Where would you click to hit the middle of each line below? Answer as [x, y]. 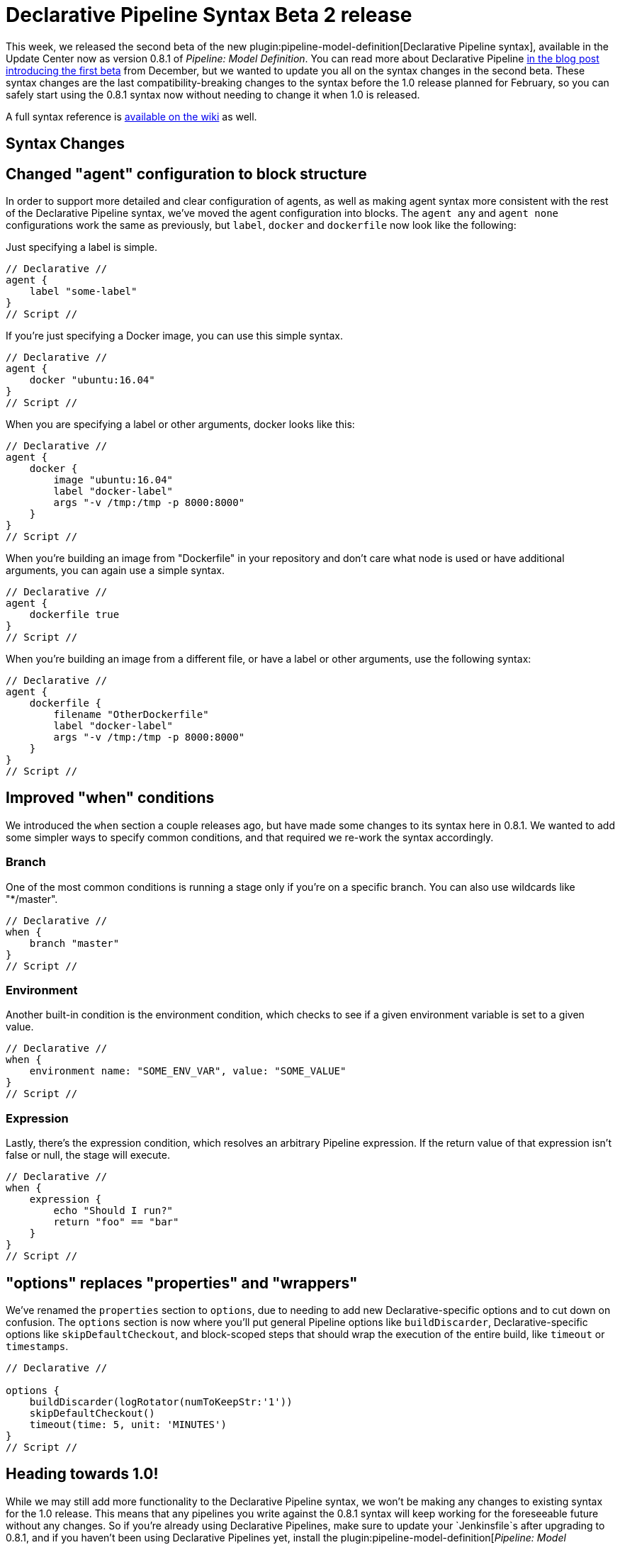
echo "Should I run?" [113, 1211]
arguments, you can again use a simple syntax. [115, 571]
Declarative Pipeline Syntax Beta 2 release [209, 15]
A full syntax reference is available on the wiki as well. [131, 116]
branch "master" [74, 943]
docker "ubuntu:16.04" [92, 380]
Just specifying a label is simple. [81, 247]
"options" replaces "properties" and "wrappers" [182, 1283]
